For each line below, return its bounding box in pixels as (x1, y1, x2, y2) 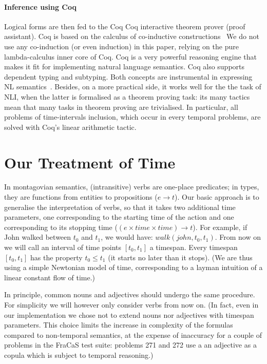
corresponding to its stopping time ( (4, 221, 118, 232)
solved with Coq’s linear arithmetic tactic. (4, 121, 137, 132)
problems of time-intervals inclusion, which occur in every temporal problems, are (4, 111, 261, 122)
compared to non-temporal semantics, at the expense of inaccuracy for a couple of (4, 329, 262, 340)
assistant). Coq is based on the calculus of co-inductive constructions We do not (4, 31, 259, 42)
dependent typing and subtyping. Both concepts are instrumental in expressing (4, 71, 253, 82)
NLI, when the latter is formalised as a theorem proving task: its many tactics (4, 91, 250, 102)
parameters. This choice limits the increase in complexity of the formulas (4, 319, 233, 330)
